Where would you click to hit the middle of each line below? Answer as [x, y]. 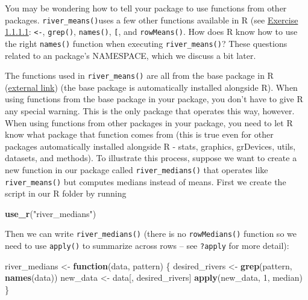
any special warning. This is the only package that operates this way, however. [150, 111]
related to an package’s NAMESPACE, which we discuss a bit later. [130, 55]
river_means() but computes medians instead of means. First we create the [146, 181]
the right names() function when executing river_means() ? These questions [146, 43]
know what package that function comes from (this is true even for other [139, 134]
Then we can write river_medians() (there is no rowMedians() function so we [151, 234]
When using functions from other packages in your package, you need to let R [149, 122]
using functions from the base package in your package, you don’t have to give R [154, 99]
